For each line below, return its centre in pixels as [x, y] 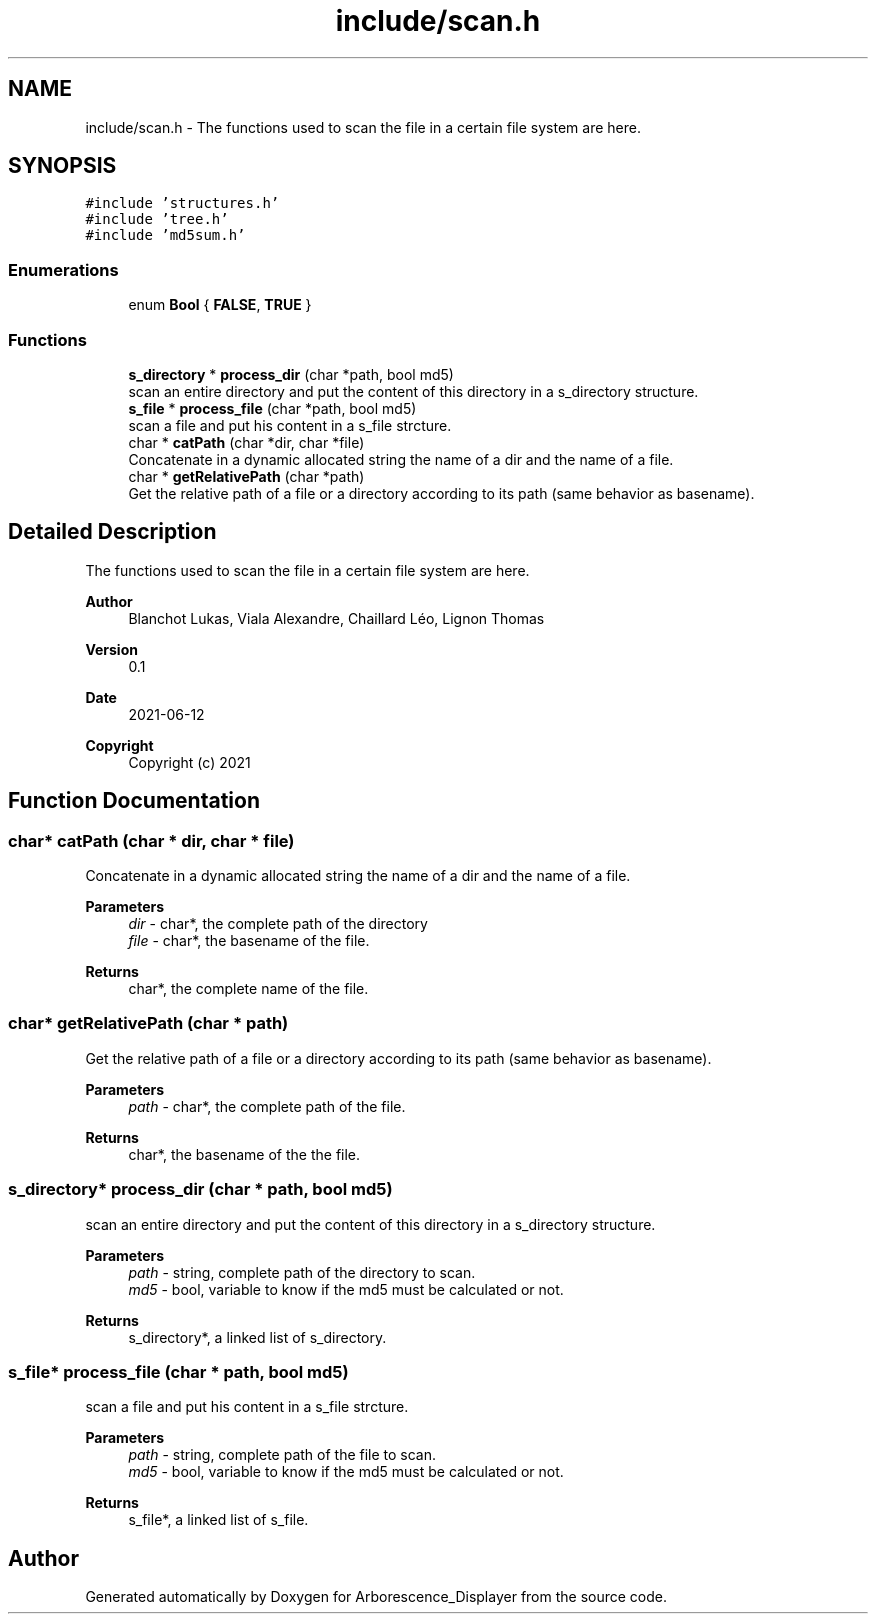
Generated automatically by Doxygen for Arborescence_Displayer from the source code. [376, 1597]
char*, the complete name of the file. [248, 988]
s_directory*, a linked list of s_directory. [257, 1337]
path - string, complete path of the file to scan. [282, 1455]
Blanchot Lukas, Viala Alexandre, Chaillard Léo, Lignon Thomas [336, 618]
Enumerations [63, 269]
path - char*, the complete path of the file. [267, 1106]
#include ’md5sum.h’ [165, 235]
